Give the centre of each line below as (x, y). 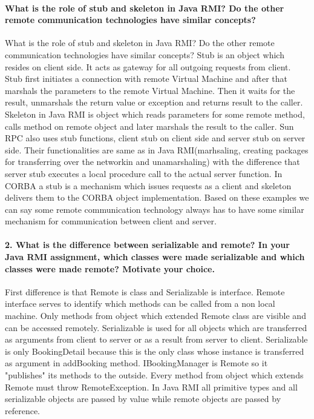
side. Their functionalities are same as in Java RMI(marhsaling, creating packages (157, 149)
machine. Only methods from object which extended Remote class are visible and (155, 316)
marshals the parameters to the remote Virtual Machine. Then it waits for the (150, 90)
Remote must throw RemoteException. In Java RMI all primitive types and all (151, 387)
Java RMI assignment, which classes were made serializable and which (155, 257)
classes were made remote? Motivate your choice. (110, 268)
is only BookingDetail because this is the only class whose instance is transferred (155, 351)
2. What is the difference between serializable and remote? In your (147, 245)
